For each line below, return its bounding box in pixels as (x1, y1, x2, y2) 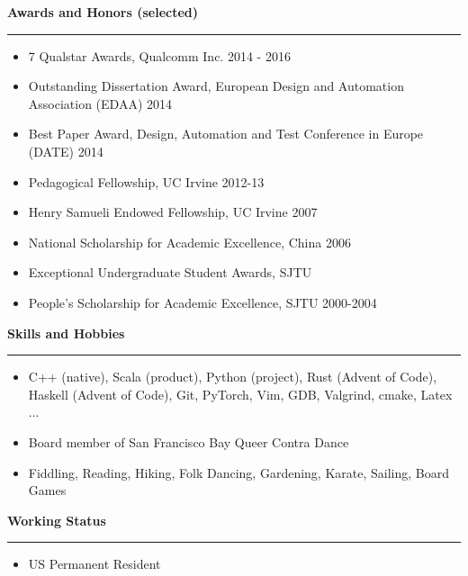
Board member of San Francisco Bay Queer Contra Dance (28, 432, 349, 451)
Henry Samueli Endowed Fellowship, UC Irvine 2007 (28, 202, 318, 221)
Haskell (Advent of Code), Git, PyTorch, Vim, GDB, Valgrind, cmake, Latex (28, 384, 453, 403)
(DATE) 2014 (28, 141, 103, 160)
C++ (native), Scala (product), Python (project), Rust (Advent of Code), (28, 367, 437, 386)
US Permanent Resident (28, 554, 161, 573)
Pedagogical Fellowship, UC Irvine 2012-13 (28, 172, 265, 191)
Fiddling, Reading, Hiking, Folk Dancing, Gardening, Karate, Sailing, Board (28, 463, 449, 481)
